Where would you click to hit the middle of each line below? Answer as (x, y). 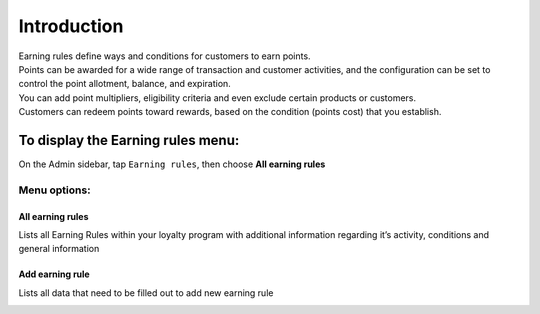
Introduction (71, 26)
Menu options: (54, 190)
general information (59, 249)
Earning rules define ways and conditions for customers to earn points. (164, 56)
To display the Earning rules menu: (129, 140)
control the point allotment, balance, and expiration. (125, 84)
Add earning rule (54, 274)
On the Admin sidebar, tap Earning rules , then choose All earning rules (172, 164)
